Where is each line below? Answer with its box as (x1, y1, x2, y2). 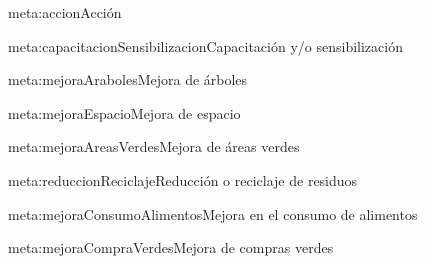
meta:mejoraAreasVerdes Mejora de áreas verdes (8, 136, 300, 157)
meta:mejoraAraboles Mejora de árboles (8, 69, 248, 90)
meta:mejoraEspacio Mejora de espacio (8, 102, 241, 123)
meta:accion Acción (8, 2, 122, 22)
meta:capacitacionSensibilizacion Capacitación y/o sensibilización (8, 35, 403, 56)
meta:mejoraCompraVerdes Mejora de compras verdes (8, 237, 334, 258)
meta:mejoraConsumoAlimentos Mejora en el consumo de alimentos (8, 203, 418, 224)
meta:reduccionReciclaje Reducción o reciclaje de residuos (8, 169, 358, 190)
